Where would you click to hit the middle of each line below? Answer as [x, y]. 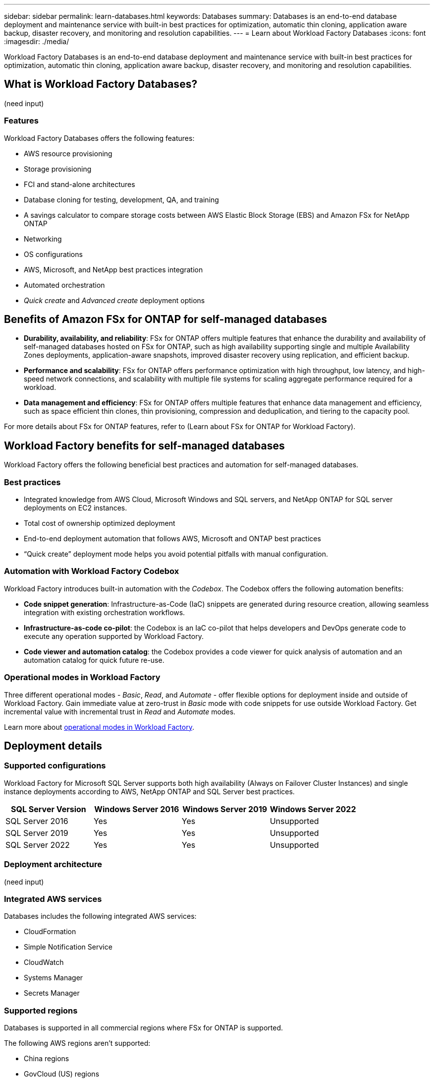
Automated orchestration [64, 285]
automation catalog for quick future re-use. [94, 660]
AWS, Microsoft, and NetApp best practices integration [113, 269]
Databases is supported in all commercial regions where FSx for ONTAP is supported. [144, 1028]
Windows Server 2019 [225, 809]
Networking [43, 239]
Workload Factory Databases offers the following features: [99, 138]
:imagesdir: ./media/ [37, 41]
